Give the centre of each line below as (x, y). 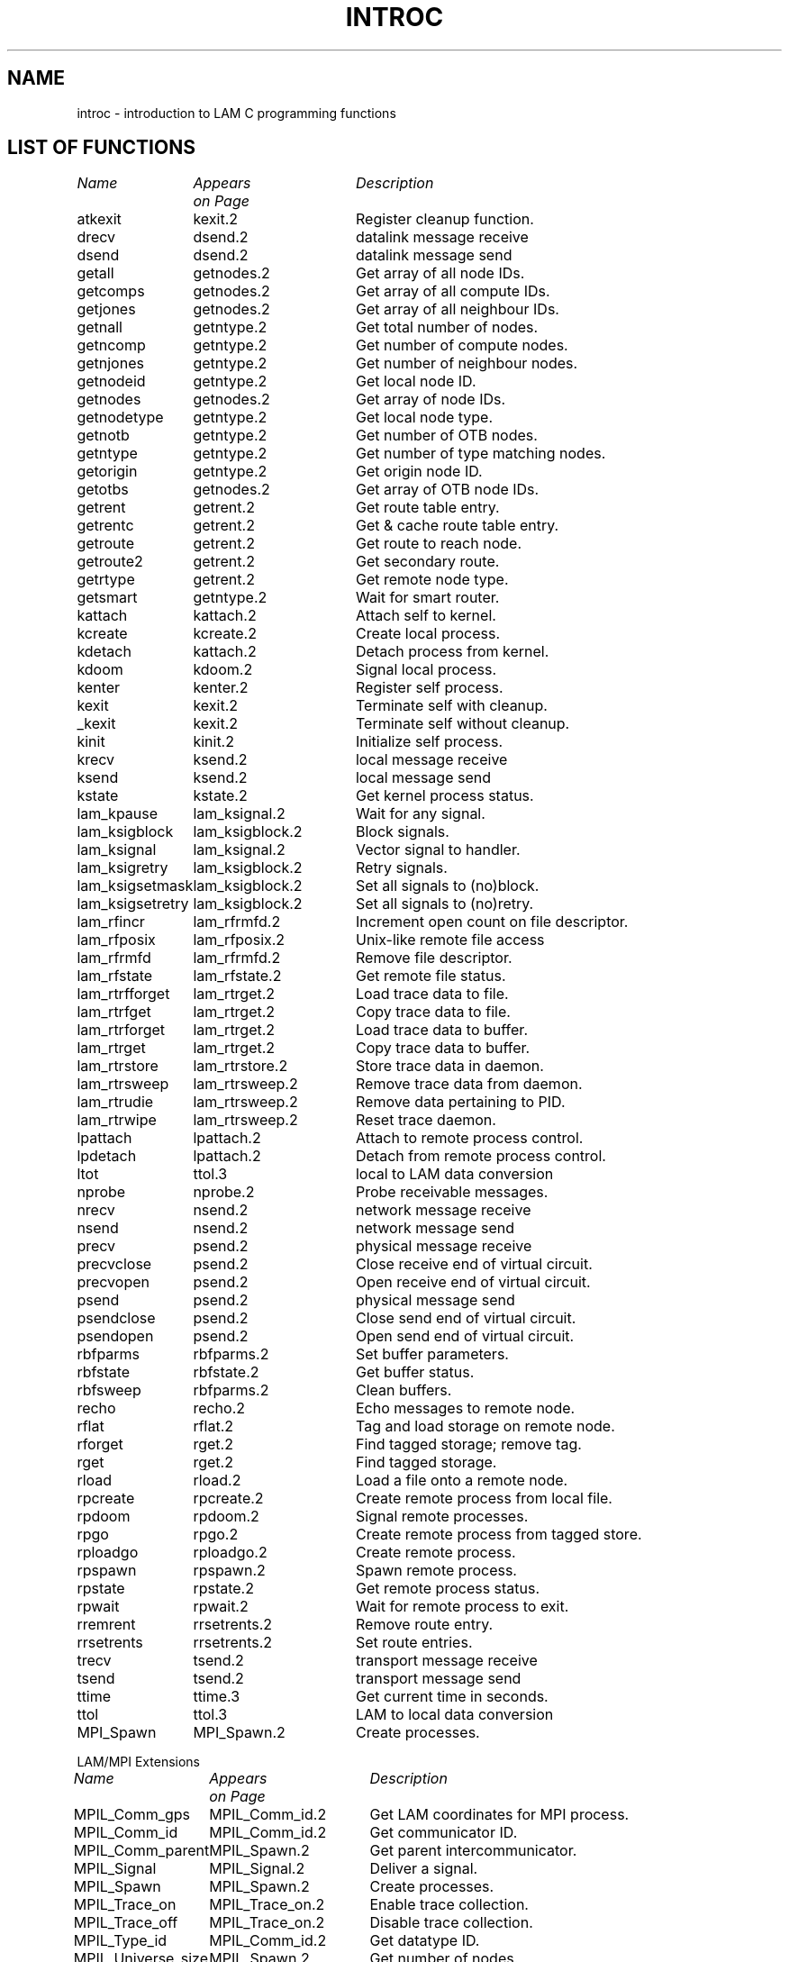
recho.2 (219, 1408)
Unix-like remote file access (450, 940)
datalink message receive (442, 237)
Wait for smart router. (427, 598)
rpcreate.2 (228, 1499)
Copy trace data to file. (433, 1012)
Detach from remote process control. (481, 1156)
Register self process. (429, 688)
